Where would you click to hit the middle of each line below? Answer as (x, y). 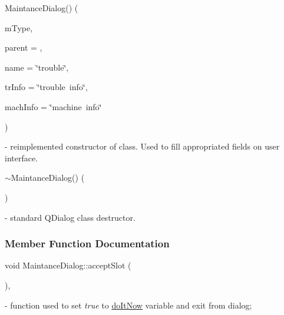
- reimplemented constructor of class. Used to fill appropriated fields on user (142, 146)
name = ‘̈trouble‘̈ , (37, 67)
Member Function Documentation (87, 243)
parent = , (24, 47)
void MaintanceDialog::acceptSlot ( (68, 265)
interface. (22, 157)
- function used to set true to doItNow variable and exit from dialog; (128, 305)
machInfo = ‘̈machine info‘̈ (53, 106)
